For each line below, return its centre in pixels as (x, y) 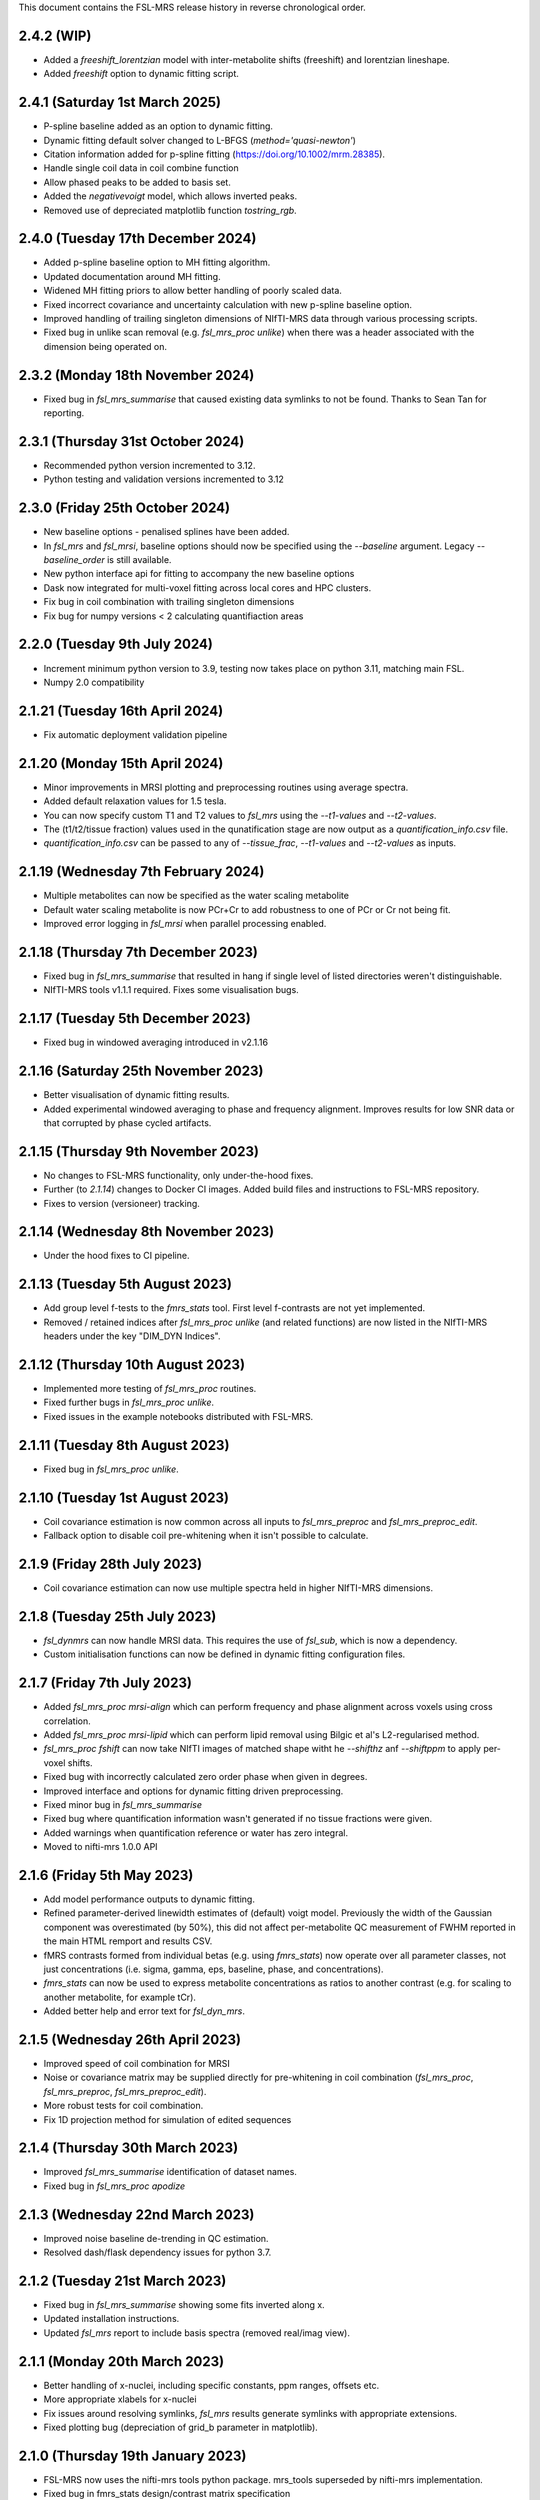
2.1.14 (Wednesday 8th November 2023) (146, 1231)
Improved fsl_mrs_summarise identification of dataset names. (170, 2172)
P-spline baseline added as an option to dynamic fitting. (158, 126)
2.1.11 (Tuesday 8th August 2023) (124, 1445)
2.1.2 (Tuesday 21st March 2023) (122, 2280)
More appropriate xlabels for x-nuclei (120, 2399)
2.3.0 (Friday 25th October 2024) (124, 508)
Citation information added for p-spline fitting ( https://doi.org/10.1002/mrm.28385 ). (214, 154)
